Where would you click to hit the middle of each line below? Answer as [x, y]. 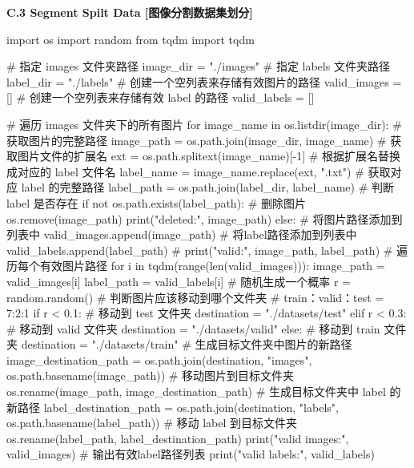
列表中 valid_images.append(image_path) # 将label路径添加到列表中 [182, 234]
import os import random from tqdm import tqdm [131, 39]
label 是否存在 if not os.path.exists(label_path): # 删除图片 [156, 202]
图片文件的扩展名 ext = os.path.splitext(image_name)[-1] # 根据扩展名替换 [209, 156]
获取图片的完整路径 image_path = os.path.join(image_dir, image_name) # [197, 140]
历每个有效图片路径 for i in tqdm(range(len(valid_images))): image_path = [196, 266]
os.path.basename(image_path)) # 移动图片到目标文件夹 [151, 375]
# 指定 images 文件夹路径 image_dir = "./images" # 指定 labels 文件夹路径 [198, 66]
